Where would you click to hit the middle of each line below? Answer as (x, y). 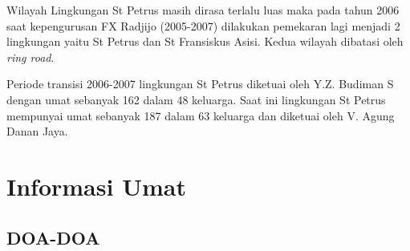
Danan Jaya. (37, 131)
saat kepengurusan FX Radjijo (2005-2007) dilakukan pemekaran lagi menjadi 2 (203, 25)
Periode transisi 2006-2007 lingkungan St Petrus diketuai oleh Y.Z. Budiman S (200, 84)
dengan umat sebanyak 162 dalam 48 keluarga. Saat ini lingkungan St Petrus (196, 99)
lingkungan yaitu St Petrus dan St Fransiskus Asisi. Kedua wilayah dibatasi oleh (205, 41)
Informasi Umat (96, 186)
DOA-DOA (53, 237)
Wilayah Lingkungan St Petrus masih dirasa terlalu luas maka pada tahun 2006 (203, 10)
